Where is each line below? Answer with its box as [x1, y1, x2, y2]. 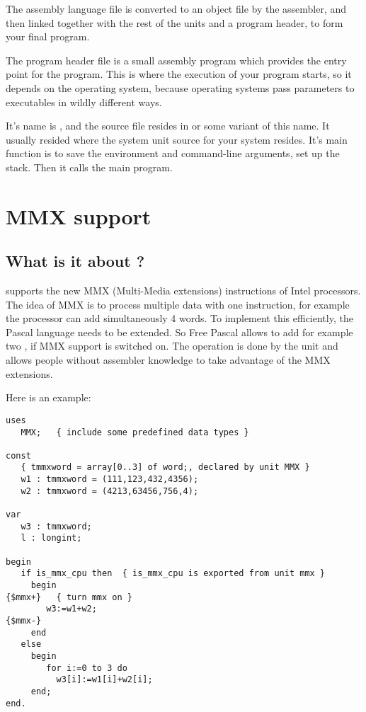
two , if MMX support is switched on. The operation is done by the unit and [6, 338, 338, 353]
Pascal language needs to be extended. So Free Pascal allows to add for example [6, 324, 353, 339]
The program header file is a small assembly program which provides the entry [6, 52, 347, 67]
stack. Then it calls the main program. [6, 159, 173, 174]
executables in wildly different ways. [6, 94, 162, 109]
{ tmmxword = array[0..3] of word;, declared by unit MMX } [21, 462, 310, 473]
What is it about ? [6, 250, 145, 272]
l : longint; [21, 533, 82, 544]
